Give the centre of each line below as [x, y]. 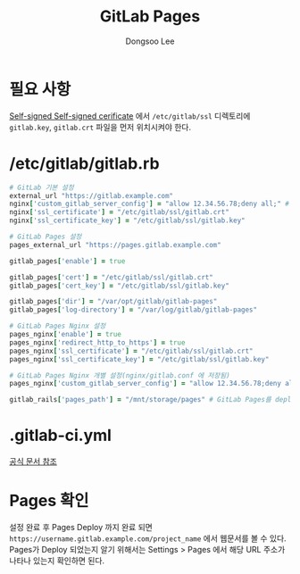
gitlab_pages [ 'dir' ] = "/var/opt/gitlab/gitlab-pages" [113, 302]
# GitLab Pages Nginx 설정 [58, 326]
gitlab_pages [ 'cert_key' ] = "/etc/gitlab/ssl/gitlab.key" [119, 286]
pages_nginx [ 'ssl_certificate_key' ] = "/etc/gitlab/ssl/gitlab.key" [139, 359]
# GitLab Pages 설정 [46, 237]
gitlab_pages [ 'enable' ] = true [67, 261]
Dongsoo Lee [150, 41]
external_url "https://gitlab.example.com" [92, 195]
